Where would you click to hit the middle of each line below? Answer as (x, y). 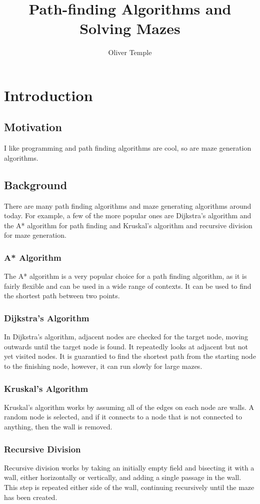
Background (36, 184)
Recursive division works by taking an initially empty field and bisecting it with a (129, 467)
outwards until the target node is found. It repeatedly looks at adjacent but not (126, 346)
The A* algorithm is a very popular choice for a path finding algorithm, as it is (125, 276)
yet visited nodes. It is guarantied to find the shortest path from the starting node (130, 356)
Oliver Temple (130, 52)
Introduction (48, 95)
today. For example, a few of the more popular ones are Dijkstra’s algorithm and (128, 215)
